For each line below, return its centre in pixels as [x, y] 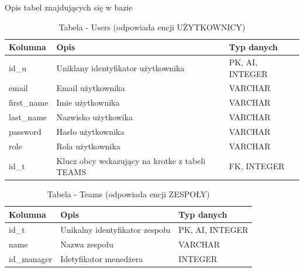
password [25, 131]
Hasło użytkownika [90, 131]
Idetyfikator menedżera [102, 258]
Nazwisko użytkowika [95, 117]
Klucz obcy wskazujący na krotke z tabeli [131, 160]
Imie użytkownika [88, 102]
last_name [28, 117]
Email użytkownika [91, 88]
